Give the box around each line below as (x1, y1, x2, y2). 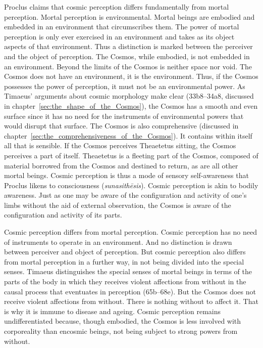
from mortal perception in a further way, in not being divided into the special (4, 256, 244, 267)
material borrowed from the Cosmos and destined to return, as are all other (4, 160, 238, 170)
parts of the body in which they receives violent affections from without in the (4, 276, 246, 287)
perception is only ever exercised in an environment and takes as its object (4, 31, 235, 41)
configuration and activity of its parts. (4, 209, 122, 220)
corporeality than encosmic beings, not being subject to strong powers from (4, 326, 238, 336)
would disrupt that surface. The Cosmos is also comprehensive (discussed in (4, 120, 239, 131)
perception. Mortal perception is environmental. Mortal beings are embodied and (4, 11, 255, 22)
